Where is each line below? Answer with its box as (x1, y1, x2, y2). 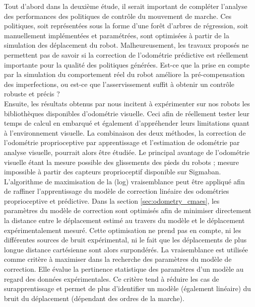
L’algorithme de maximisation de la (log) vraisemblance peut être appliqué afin (4, 176, 245, 186)
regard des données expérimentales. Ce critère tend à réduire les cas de (4, 273, 219, 284)
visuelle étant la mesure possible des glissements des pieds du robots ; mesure (4, 156, 239, 167)
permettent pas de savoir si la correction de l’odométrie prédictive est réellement (4, 49, 249, 60)
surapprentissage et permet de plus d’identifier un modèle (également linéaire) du (4, 283, 251, 294)
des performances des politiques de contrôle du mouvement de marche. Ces (4, 10, 232, 21)
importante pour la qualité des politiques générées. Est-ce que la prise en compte (4, 59, 250, 70)
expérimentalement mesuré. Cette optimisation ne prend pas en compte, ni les (4, 225, 241, 235)
